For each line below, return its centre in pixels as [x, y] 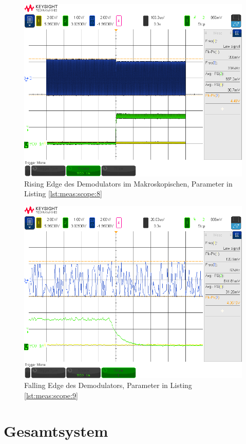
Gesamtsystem [56, 430]
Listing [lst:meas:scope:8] [63, 193]
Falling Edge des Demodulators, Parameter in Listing [108, 385]
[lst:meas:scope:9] [51, 395]
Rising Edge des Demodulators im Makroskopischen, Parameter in [128, 183]
